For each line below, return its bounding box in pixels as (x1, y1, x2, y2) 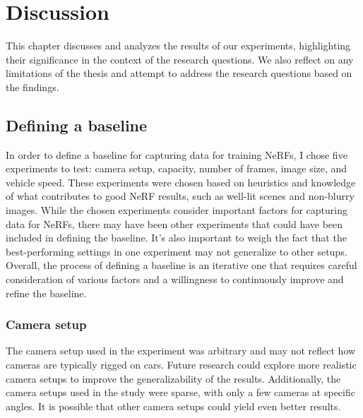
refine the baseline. (6, 285, 87, 300)
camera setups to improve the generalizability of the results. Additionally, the (6, 371, 341, 386)
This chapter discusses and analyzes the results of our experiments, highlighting (6, 38, 351, 53)
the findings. (6, 79, 59, 94)
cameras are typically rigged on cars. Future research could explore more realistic (6, 357, 357, 372)
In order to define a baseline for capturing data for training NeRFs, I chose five (6, 147, 347, 162)
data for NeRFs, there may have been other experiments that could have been (6, 216, 343, 231)
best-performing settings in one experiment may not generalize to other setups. (6, 244, 347, 258)
